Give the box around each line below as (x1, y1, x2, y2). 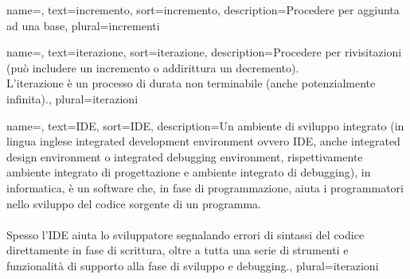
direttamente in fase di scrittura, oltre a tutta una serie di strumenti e (6, 242, 349, 258)
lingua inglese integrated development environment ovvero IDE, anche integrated (6, 133, 400, 149)
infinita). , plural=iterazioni (6, 90, 139, 107)
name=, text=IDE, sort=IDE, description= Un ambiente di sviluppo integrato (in (6, 117, 404, 134)
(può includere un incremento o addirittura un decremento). (6, 59, 299, 76)
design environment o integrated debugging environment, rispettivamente (6, 148, 363, 165)
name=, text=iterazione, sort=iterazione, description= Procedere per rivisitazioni (6, 44, 402, 60)
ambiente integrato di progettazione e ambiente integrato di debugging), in (6, 164, 371, 180)
